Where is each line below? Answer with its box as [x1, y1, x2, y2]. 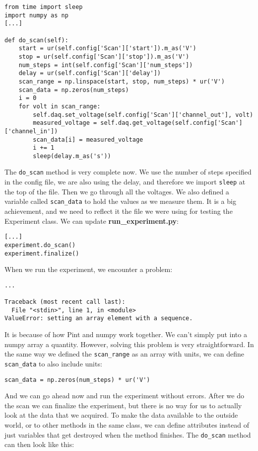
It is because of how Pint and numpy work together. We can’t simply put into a [4, 329, 247, 340]
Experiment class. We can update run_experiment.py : [4, 215, 179, 226]
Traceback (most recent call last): [4, 298, 126, 306]
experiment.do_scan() [4, 241, 76, 249]
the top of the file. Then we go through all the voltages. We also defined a [4, 186, 229, 196]
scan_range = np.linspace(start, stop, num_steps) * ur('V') [18, 78, 225, 85]
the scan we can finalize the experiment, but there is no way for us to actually [4, 400, 242, 410]
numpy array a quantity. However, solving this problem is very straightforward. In [4, 339, 254, 349]
